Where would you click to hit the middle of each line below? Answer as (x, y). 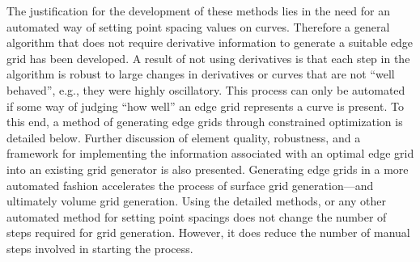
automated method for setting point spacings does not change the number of (197, 216)
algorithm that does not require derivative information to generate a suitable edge (210, 42)
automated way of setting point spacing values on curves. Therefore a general (198, 26)
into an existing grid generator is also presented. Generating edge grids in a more (208, 169)
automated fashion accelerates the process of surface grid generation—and (190, 185)
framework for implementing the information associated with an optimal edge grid (210, 153)
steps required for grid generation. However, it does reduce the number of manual (208, 232)
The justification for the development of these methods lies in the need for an (199, 11)
